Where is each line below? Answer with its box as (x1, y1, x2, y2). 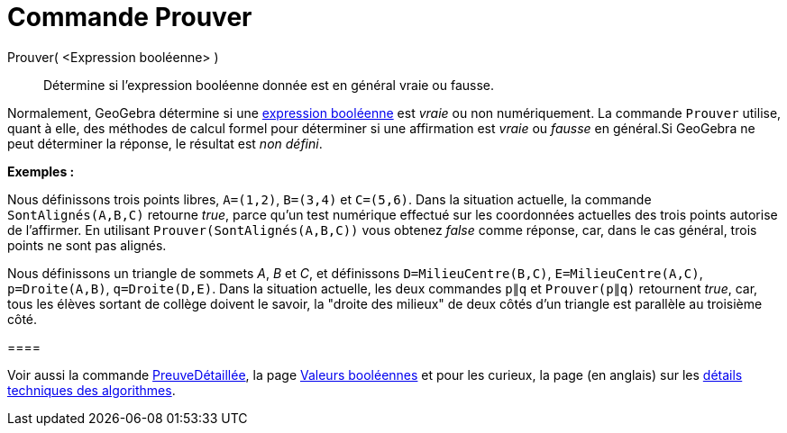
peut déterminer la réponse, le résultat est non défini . (7, 135, 323, 151)
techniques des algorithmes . (7, 382, 176, 398)
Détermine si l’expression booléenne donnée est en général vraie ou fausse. (43, 77, 495, 93)
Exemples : (7, 163, 75, 179)
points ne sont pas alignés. (7, 237, 167, 253)
